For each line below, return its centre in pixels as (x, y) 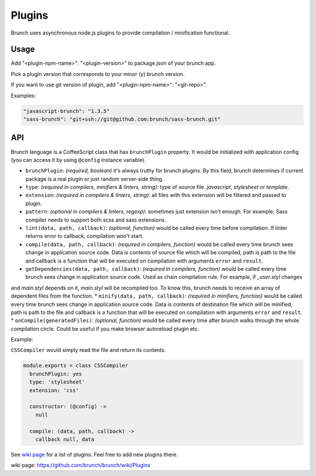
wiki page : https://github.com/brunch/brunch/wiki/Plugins (80, 465)
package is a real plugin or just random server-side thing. (95, 179)
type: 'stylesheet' (57, 382)
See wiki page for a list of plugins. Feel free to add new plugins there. (94, 454)
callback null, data (65, 439)
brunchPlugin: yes (56, 374)
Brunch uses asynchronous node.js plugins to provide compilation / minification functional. (120, 33)
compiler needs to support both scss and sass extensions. (96, 220)
